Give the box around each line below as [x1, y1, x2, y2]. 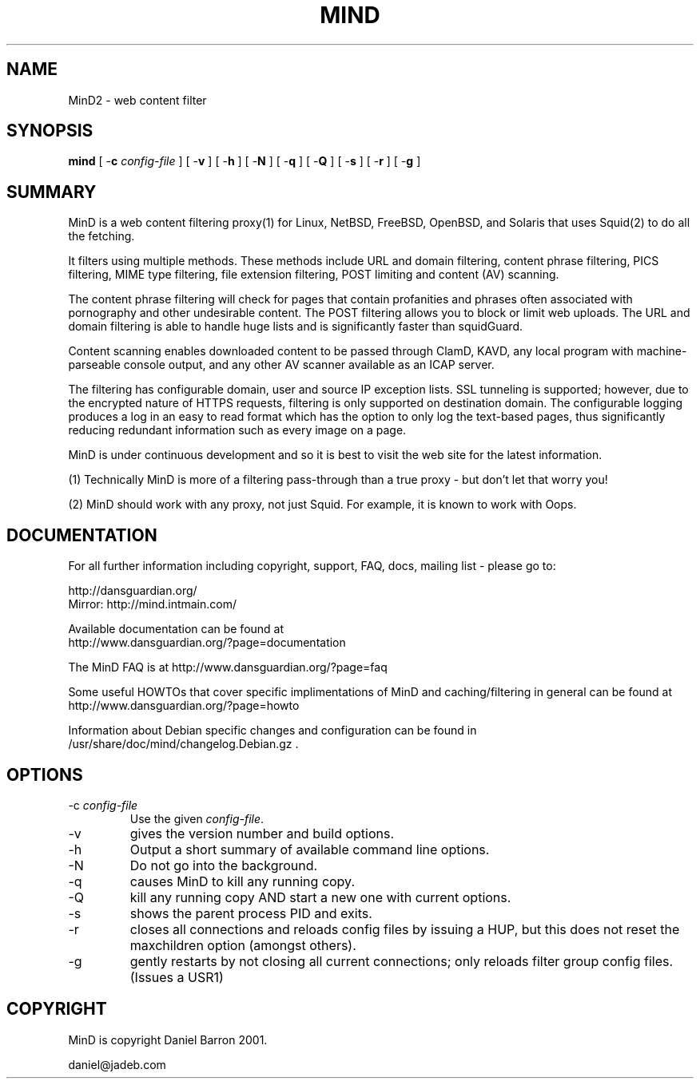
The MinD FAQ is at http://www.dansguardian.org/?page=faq [68, 660, 388, 675]
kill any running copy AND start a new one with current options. [129, 889, 511, 905]
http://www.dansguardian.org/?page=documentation [68, 636, 346, 650]
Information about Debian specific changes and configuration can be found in [68, 723, 477, 738]
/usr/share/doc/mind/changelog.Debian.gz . [68, 737, 299, 751]
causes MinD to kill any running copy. [129, 873, 355, 889]
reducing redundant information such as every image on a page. [68, 423, 407, 438]
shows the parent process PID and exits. [129, 905, 372, 921]
